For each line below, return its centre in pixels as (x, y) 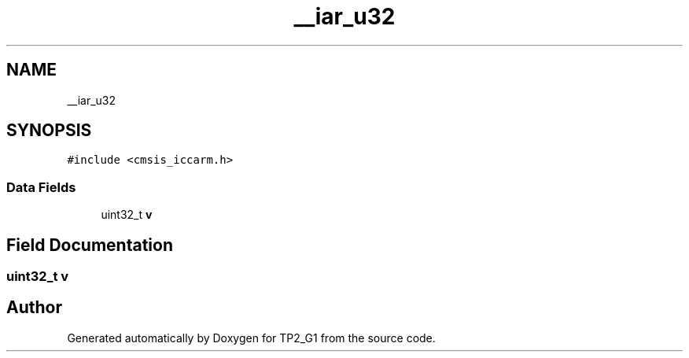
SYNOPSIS (49, 131)
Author (34, 308)
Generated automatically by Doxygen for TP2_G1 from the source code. (251, 338)
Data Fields (41, 187)
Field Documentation (90, 245)
